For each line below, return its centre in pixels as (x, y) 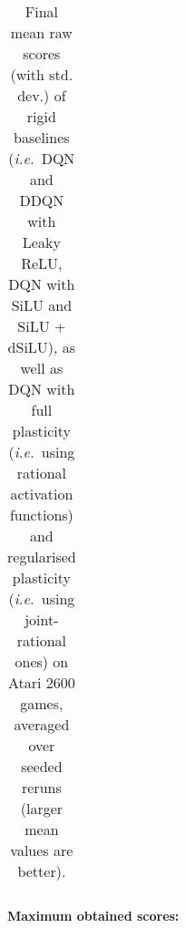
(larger (42, 808)
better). (42, 871)
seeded (42, 766)
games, (42, 703)
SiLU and (42, 305)
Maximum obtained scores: (93, 915)
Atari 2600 (41, 682)
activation (42, 494)
